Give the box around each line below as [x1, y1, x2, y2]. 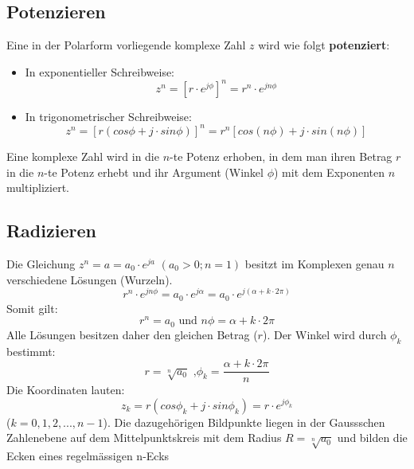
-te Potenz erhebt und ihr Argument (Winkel [44, 163, 264, 180]
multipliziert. [6, 179, 70, 196]
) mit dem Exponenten [274, 163, 385, 180]
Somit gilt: [6, 299, 58, 316]
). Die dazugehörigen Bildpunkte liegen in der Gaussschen [103, 413, 385, 430]
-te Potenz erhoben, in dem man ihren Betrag [170, 147, 393, 164]
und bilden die [337, 429, 408, 446]
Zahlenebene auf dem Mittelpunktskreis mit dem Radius [6, 429, 282, 446]
